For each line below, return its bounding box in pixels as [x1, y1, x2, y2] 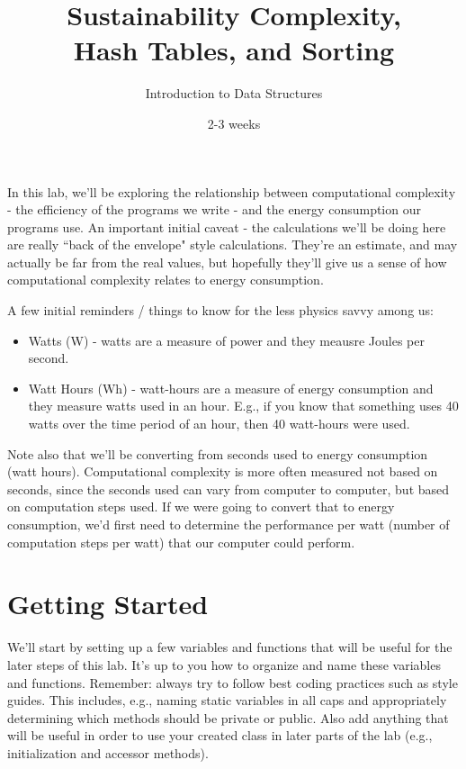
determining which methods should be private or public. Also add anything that [7, 708, 449, 727]
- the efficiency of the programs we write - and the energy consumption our [7, 200, 421, 219]
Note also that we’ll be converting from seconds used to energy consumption [7, 444, 428, 463]
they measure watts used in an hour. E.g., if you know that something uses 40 [28, 396, 459, 415]
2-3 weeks [207, 113, 261, 132]
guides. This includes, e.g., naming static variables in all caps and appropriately [7, 691, 447, 710]
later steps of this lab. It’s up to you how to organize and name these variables [7, 655, 441, 674]
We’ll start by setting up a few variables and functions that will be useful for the [7, 638, 453, 656]
